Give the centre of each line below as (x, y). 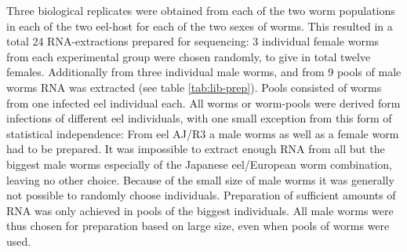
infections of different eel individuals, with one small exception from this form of (199, 118)
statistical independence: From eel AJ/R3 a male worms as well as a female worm (203, 133)
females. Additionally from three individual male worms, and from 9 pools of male (204, 72)
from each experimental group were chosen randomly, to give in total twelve (189, 56)
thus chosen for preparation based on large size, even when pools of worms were (198, 226)
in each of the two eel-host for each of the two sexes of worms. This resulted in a (200, 26)
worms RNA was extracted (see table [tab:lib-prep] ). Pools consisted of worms (194, 87)
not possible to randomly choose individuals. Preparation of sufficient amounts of (201, 195)
